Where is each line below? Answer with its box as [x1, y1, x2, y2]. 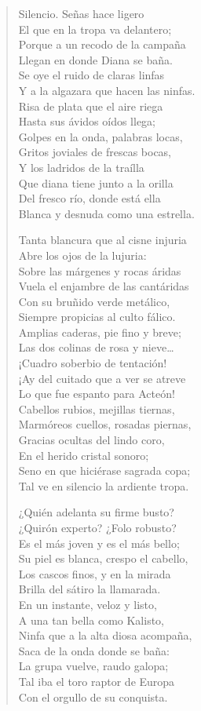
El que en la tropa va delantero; [18, 20, 172, 37]
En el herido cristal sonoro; [18, 447, 149, 463]
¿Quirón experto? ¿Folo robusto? [18, 520, 177, 535]
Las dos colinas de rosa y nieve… [18, 339, 174, 355]
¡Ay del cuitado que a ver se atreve [18, 370, 186, 386]
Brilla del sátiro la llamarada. [18, 581, 161, 597]
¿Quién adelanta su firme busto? [18, 504, 174, 520]
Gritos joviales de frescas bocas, [18, 144, 172, 160]
